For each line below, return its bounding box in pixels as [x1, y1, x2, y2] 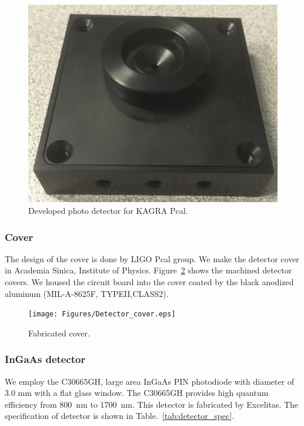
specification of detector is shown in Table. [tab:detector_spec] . [5, 410, 235, 422]
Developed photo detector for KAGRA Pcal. [28, 204, 188, 216]
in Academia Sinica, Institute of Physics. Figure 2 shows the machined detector [5, 264, 292, 276]
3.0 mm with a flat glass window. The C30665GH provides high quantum [5, 387, 269, 399]
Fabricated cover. [28, 326, 90, 339]
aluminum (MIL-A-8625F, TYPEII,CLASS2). [5, 287, 169, 299]
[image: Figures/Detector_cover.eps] [28, 310, 176, 319]
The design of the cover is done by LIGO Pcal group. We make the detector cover [5, 252, 299, 265]
